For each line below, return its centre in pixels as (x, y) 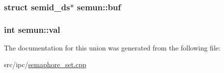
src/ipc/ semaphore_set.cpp (45, 64)
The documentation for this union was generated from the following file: (112, 48)
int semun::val (32, 29)
